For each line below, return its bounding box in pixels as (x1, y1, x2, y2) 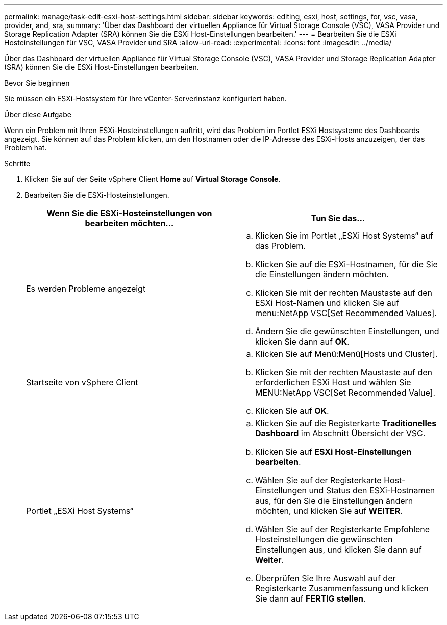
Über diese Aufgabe (4, 110, 71, 119)
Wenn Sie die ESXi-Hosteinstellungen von (46, 208, 212, 218)
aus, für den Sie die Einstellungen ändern (255, 496, 413, 506)
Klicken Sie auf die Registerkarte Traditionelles (255, 418, 437, 428)
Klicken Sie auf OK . (255, 406, 329, 416)
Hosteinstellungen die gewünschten (255, 534, 393, 544)
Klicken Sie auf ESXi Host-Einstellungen (255, 447, 412, 457)
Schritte (4, 159, 31, 168)
